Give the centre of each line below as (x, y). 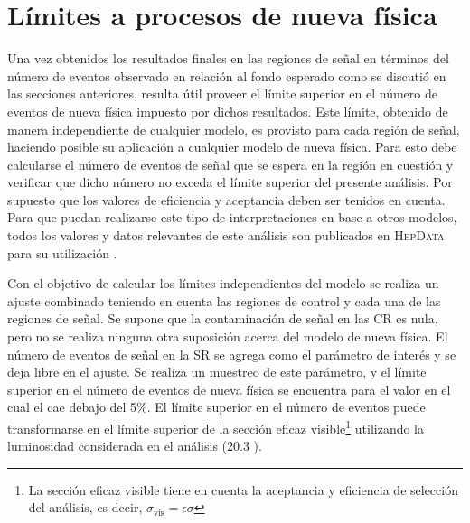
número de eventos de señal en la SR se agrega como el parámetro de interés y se (232, 354)
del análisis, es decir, (85, 507)
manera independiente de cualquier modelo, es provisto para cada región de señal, (234, 129)
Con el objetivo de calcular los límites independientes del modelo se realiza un (223, 283)
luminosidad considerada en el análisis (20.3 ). (135, 446)
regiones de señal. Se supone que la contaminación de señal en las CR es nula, (223, 318)
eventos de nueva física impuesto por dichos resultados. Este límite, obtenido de (228, 111)
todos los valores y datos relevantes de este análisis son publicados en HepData (226, 235)
